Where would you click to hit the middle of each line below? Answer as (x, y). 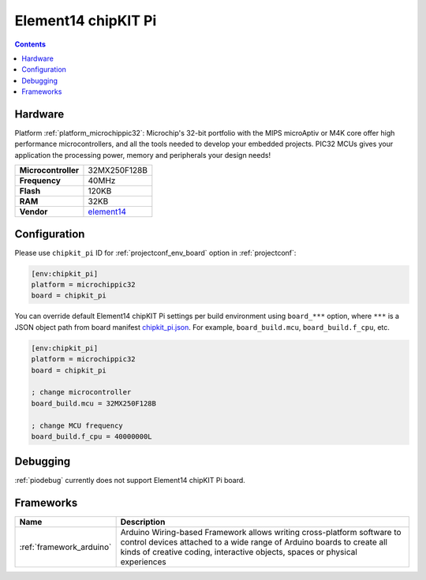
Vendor (34, 211)
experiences (143, 562)
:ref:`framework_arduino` (65, 547)
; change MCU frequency (77, 425)
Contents (30, 44)
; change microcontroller (81, 392)
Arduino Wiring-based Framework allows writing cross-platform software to (261, 533)
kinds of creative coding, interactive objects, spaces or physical (239, 552)
